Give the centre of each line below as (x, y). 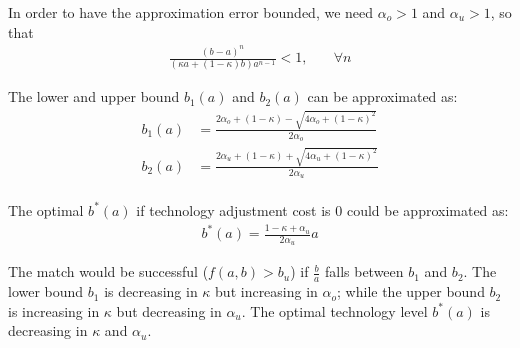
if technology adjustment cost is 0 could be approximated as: (322, 209)
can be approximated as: (382, 96)
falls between (364, 271)
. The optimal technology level (334, 310)
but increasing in (266, 291)
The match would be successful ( (108, 271)
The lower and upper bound (94, 96)
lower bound (46, 291)
